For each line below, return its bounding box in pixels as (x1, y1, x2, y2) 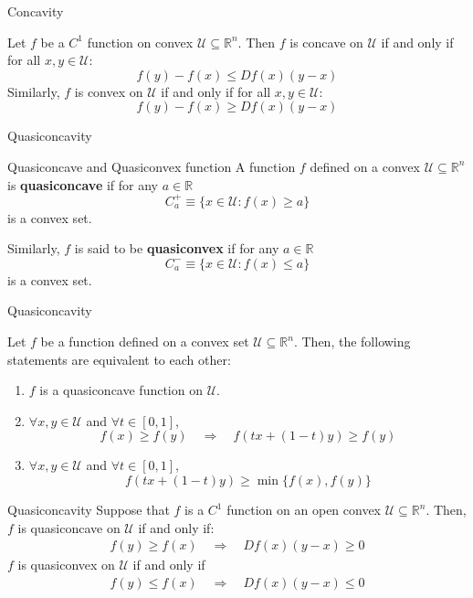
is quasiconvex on (17, 555, 115, 574)
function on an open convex (226, 500, 382, 518)
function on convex (87, 32, 194, 51)
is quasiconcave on (17, 518, 121, 537)
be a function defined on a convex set (40, 332, 249, 351)
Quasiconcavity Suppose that (7, 500, 170, 518)
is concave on (289, 32, 363, 51)
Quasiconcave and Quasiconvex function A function (7, 156, 296, 176)
